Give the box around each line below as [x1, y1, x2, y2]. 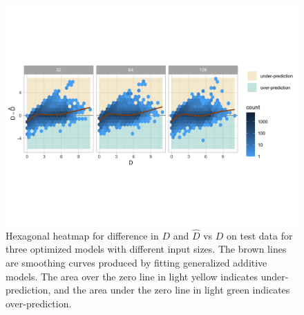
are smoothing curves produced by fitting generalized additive [6, 255, 267, 269]
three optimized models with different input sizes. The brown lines [6, 242, 287, 256]
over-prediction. [6, 296, 72, 310]
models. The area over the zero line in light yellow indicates [6, 269, 258, 283]
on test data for [227, 228, 293, 242]
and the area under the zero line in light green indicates [54, 282, 290, 297]
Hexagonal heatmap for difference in [6, 228, 159, 242]
